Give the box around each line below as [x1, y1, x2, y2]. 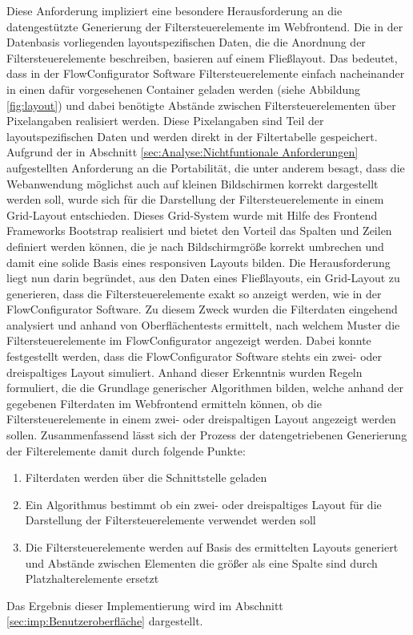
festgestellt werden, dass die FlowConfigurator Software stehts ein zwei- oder [6, 348, 383, 365]
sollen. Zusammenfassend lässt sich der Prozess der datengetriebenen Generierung [6, 427, 407, 443]
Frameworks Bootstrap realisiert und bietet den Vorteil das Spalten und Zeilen [6, 222, 392, 239]
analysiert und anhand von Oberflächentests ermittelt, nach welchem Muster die [6, 316, 400, 333]
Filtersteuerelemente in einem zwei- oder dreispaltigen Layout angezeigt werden [6, 411, 396, 427]
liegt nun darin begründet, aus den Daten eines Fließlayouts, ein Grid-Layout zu [6, 269, 400, 286]
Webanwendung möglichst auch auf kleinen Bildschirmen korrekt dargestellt [6, 175, 379, 192]
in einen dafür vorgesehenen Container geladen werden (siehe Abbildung [6, 80, 361, 97]
